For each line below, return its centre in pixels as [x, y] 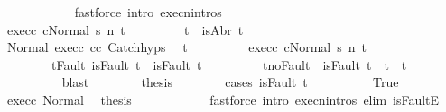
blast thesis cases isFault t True [230, 82]
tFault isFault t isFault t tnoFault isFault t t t [229, 64]
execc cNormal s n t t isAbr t [125, 29]
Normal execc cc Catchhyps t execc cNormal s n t [187, 47]
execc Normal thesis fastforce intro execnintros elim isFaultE [223, 99]
